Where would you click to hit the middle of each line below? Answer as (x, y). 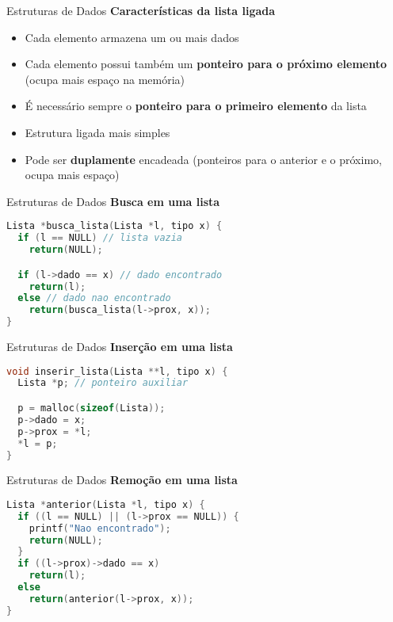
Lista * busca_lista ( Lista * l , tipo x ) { (114, 226)
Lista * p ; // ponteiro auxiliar (103, 383)
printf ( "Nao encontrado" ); (100, 528)
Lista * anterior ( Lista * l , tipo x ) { (106, 504)
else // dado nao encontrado (94, 298)
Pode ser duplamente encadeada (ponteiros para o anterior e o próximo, (203, 159)
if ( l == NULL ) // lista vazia (100, 238)
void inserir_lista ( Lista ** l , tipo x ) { (117, 371)
